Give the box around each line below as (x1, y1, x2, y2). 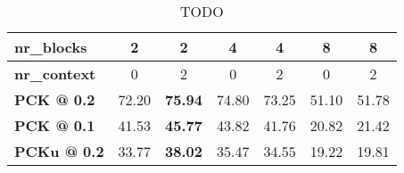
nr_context (14, 63, 96, 84)
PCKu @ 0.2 (14, 141, 104, 161)
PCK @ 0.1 (14, 115, 95, 136)
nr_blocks (14, 37, 87, 57)
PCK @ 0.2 (14, 89, 95, 110)
